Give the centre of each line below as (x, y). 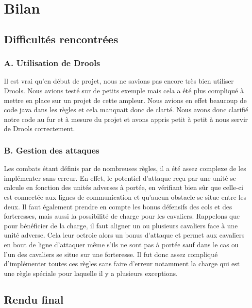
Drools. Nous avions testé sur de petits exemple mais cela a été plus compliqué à (124, 90)
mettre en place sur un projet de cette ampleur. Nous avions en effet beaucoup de (126, 100)
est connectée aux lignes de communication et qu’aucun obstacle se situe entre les (125, 197)
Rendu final (34, 299)
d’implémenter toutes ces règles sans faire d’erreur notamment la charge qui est (122, 264)
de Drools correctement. (40, 128)
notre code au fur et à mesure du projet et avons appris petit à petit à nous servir (126, 119)
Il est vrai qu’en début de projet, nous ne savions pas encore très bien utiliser (119, 81)
